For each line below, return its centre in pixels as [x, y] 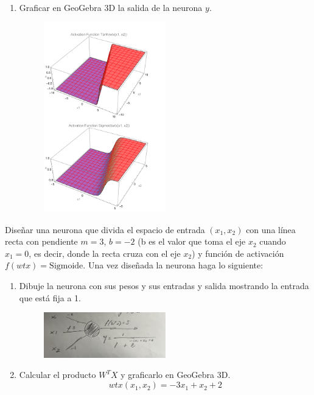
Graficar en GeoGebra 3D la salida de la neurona [111, 7]
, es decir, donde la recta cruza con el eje [105, 253]
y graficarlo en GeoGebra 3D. [176, 375]
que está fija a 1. [50, 297]
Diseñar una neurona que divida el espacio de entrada [105, 229]
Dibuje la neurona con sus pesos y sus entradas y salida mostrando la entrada [164, 286]
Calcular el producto [58, 375]
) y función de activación [238, 253]
